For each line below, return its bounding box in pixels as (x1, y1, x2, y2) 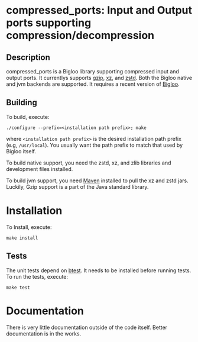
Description (6, 52, 50, 62)
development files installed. (6, 165, 73, 172)
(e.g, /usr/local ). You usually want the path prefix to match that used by (6, 141, 183, 149)
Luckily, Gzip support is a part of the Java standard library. (6, 183, 149, 190)
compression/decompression (6, 29, 155, 42)
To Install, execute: (6, 223, 52, 231)
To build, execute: (6, 113, 50, 120)
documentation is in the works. (6, 330, 82, 337)
